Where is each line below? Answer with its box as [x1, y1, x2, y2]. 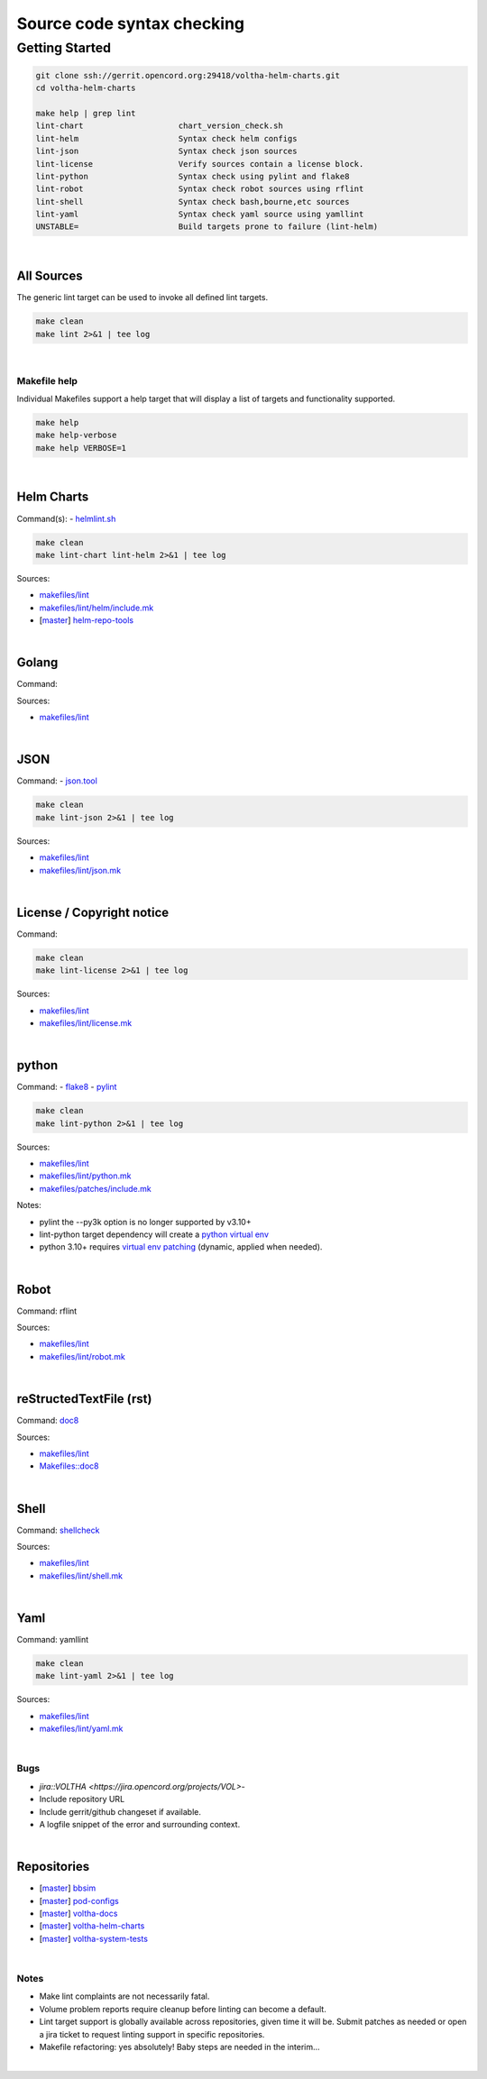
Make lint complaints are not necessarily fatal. [39, 1991, 210, 2001]
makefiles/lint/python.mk [39, 1170, 132, 1181]
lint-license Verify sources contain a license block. [35, 159, 364, 169]
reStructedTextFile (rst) [16, 1391, 152, 1406]
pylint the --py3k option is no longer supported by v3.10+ [39, 1216, 252, 1227]
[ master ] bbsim [39, 1882, 96, 1893]
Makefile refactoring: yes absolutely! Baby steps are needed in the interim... [39, 2041, 320, 2052]
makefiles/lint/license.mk [39, 1018, 133, 1029]
